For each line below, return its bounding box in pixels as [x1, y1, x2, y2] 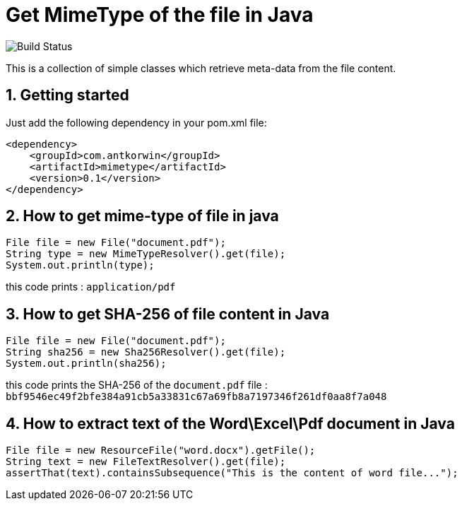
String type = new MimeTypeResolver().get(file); [6, 248, 286, 260]
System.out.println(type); [6, 259, 155, 271]
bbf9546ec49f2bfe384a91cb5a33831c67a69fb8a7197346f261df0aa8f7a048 [6, 391, 387, 403]
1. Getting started [6, 86, 129, 105]
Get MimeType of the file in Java [6, 3, 314, 27]
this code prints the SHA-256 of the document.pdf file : [6, 379, 268, 392]
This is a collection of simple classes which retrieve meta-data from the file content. [6, 61, 396, 74]
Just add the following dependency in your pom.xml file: [6, 116, 267, 129]
